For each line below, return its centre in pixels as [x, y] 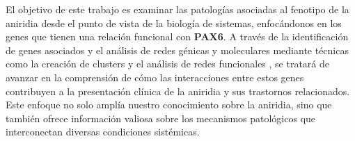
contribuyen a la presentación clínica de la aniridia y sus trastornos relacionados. [178, 91]
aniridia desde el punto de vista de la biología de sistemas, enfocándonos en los [174, 23]
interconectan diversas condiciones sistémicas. [103, 132]
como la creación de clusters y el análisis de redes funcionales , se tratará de [168, 64]
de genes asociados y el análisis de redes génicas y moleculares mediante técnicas [177, 50]
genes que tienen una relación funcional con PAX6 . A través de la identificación [177, 36]
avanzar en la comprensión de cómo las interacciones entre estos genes [155, 77]
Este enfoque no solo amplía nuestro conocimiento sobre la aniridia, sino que [169, 105]
